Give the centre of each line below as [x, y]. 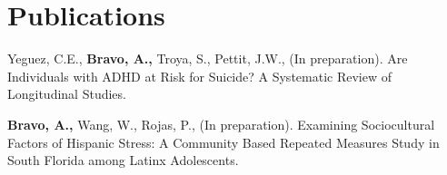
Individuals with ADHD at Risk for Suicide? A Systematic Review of [199, 76]
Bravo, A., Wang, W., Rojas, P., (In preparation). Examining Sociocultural [221, 124]
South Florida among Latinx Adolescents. [123, 160]
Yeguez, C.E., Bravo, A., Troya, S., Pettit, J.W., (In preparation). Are [208, 58]
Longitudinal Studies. [67, 94]
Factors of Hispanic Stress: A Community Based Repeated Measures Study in [223, 142]
